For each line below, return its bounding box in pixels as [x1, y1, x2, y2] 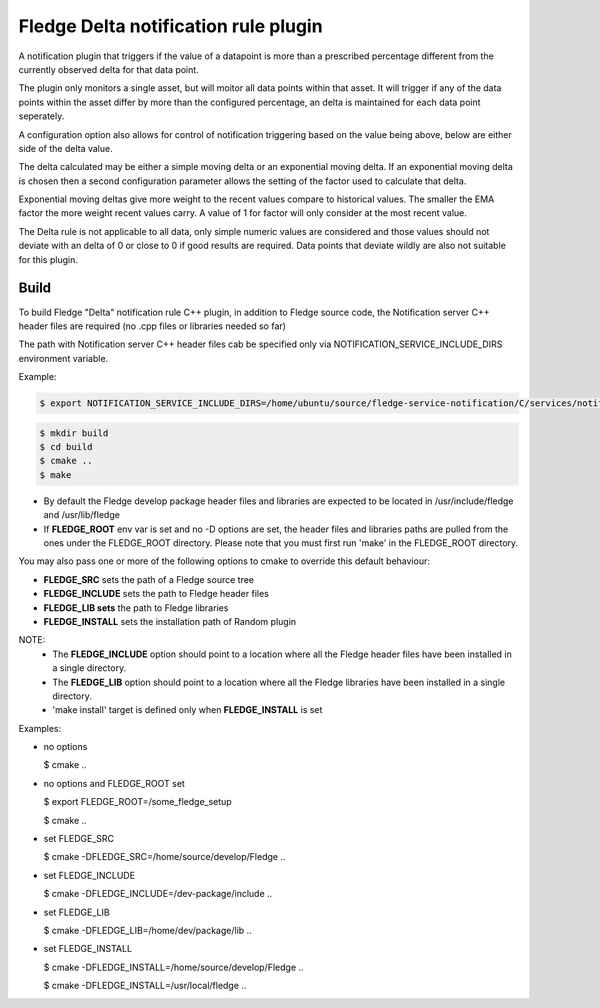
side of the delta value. [18, 142, 114, 154]
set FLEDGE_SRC [43, 833, 115, 845]
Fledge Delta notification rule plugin [18, 15, 324, 37]
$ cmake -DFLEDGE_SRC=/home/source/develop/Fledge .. [43, 851, 286, 863]
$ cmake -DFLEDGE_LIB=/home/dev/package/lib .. [43, 924, 252, 936]
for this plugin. [18, 253, 79, 265]
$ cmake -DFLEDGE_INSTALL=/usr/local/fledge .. [43, 980, 247, 992]
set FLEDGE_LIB [43, 906, 110, 918]
